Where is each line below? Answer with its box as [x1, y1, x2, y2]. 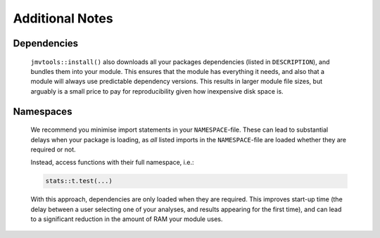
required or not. [30, 145, 77, 154]
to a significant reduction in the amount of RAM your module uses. [30, 215, 223, 223]
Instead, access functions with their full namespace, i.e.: [30, 158, 194, 167]
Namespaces [13, 106, 72, 118]
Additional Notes [13, 11, 113, 26]
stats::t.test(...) [45, 177, 113, 185]
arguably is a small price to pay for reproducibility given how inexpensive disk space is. [30, 87, 284, 95]
